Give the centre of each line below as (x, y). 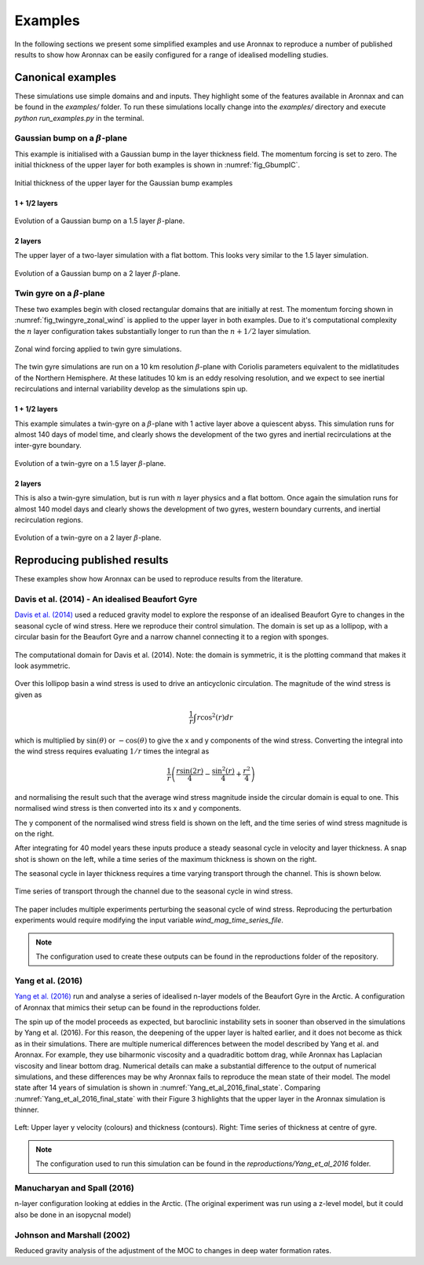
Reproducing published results (91, 561)
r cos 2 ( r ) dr (215, 717)
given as (28, 695)
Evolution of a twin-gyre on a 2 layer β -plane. (88, 537)
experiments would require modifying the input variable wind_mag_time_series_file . (149, 920)
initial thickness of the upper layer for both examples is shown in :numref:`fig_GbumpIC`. (157, 165)
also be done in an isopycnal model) (73, 1215)
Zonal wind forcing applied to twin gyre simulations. (98, 349)
